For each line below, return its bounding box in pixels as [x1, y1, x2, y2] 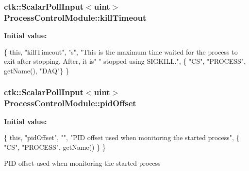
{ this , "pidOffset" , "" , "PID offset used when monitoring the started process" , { [4, 132, 240, 142]
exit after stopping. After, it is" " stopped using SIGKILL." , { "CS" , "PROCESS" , [4, 56, 246, 66]
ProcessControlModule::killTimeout [4, 11, 147, 23]
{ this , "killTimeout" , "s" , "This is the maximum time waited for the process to [4, 46, 238, 57]
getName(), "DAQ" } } [4, 65, 69, 75]
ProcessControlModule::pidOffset [4, 97, 136, 109]
